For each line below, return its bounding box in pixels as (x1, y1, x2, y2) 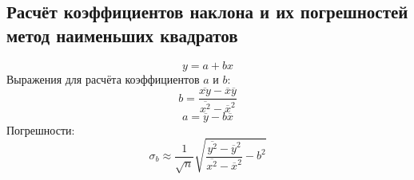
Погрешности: (6, 121, 75, 138)
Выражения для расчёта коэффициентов (6, 70, 200, 87)
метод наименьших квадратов (6, 22, 238, 47)
